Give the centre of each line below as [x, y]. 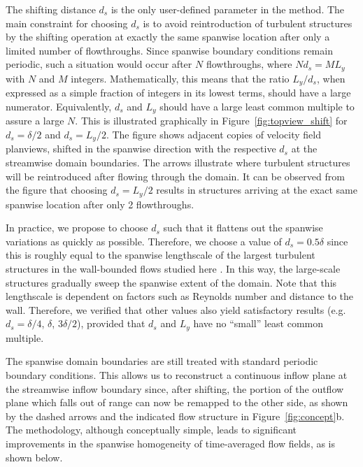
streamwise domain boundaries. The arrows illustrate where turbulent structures [178, 162]
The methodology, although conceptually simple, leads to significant [151, 430]
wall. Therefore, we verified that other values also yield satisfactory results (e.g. [176, 309]
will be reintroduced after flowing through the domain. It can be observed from [175, 176]
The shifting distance [51, 9]
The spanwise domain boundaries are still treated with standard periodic [162, 361]
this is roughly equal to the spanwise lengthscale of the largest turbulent [161, 255]
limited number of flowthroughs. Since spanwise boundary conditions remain [169, 50]
